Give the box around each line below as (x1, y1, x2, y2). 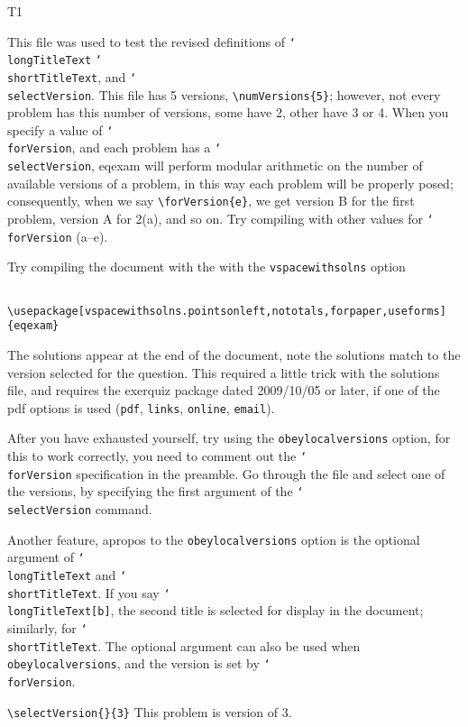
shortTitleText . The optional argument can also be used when (7, 636, 361, 655)
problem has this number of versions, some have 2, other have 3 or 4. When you (7, 103, 449, 122)
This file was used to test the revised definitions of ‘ (7, 32, 296, 51)
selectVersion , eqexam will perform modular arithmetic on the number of (7, 156, 423, 175)
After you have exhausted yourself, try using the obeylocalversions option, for (7, 428, 451, 447)
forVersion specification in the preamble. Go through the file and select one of (7, 464, 445, 483)
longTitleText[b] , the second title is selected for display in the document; (7, 601, 424, 620)
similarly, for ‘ (7, 618, 87, 637)
